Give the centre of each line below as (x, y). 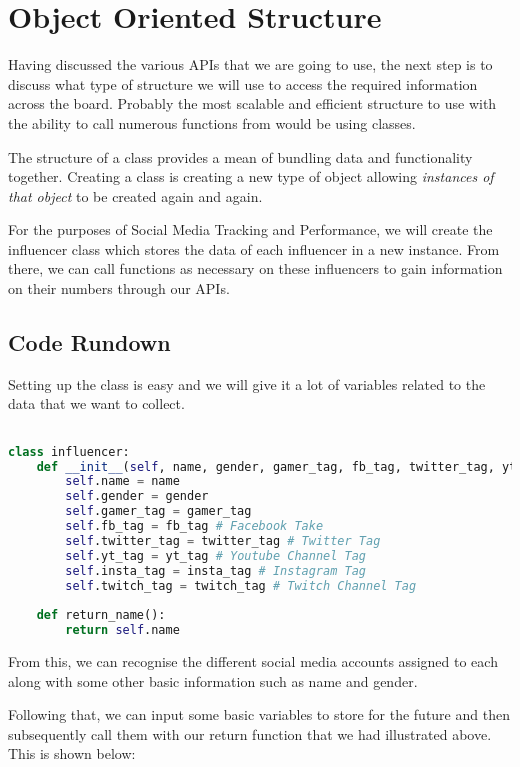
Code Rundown (89, 342)
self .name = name (122, 481)
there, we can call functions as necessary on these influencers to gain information (255, 268)
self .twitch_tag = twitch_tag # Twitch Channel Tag (241, 585)
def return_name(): (101, 615)
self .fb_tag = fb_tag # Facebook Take (194, 526)
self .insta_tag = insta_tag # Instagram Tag (215, 570)
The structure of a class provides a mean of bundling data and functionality (240, 156)
